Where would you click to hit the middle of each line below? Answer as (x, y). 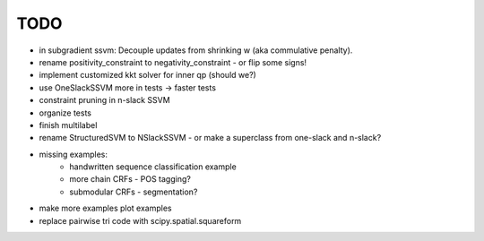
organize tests (65, 113)
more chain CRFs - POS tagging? (130, 179)
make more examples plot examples (105, 208)
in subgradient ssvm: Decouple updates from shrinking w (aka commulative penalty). (196, 50)
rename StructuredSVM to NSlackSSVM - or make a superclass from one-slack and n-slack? (210, 138)
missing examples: (73, 154)
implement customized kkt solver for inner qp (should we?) (148, 75)
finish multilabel (68, 125)
